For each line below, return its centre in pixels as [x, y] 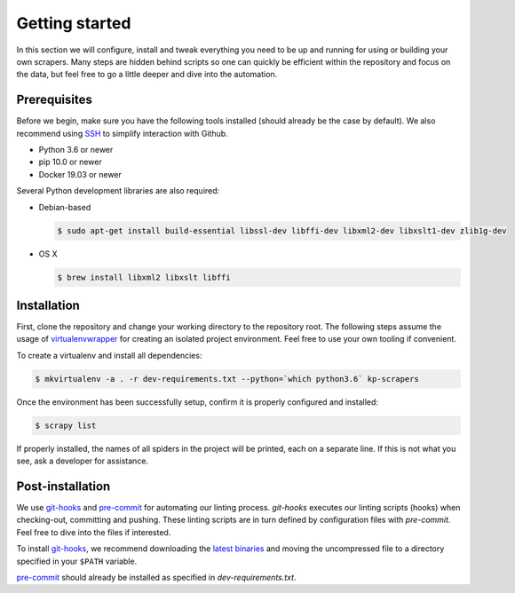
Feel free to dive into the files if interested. [94, 532]
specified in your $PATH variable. [77, 561]
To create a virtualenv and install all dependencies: [109, 355]
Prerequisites [54, 100]
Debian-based [65, 207]
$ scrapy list [66, 425]
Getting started [74, 23]
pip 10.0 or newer [70, 162]
